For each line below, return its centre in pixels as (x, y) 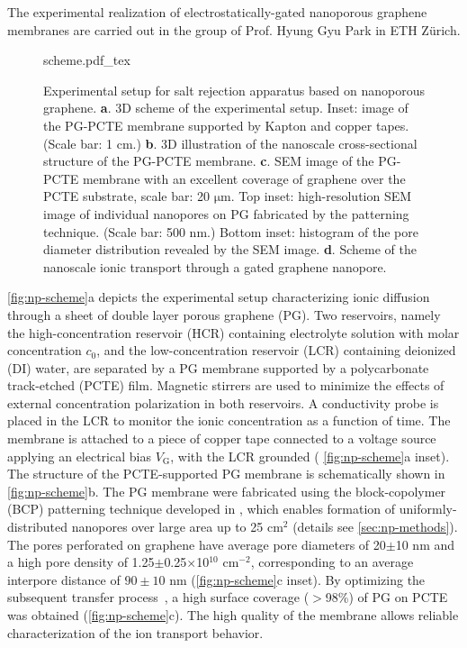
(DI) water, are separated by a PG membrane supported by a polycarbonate (218, 367)
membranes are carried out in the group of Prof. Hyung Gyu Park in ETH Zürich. (234, 29)
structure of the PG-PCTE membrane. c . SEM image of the (209, 161)
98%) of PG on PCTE (386, 597)
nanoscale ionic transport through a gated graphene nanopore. (215, 266)
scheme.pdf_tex (87, 60)
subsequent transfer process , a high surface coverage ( (158, 597)
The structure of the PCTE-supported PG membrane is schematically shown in (226, 474)
